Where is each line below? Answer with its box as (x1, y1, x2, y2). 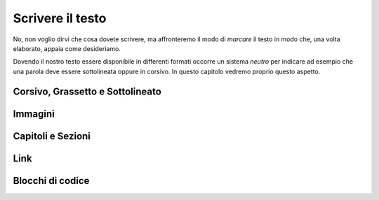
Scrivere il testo (13, 10, 107, 26)
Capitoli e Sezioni (13, 130, 91, 142)
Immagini (13, 108, 55, 120)
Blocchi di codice (13, 175, 90, 187)
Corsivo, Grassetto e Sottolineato (13, 85, 161, 97)
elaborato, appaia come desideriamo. (13, 44, 121, 52)
